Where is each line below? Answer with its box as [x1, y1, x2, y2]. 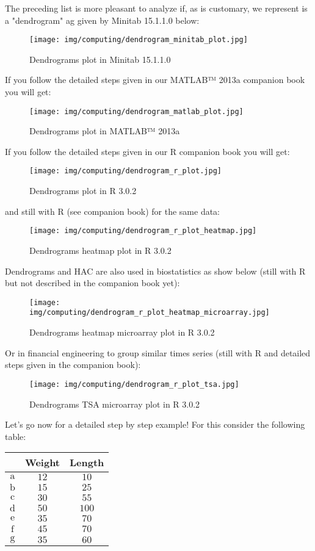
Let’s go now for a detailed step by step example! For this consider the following [5, 418, 305, 431]
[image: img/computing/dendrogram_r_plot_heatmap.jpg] [29, 226, 257, 236]
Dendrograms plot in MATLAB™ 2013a [29, 124, 180, 137]
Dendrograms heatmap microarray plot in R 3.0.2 [29, 326, 215, 339]
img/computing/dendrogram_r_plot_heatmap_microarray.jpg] [29, 308, 270, 317]
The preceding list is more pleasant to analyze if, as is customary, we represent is [5, 2, 308, 14]
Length [70, 455, 104, 470]
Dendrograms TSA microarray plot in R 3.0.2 [29, 397, 200, 410]
